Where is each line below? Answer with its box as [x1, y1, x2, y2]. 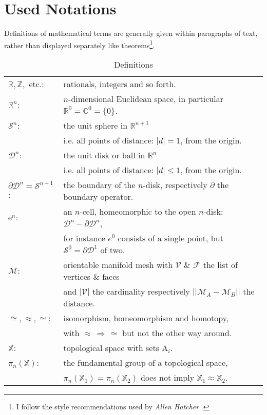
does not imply [140, 371, 195, 383]
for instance [63, 232, 105, 244]
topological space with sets [63, 341, 159, 354]
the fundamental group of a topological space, [63, 356, 228, 368]
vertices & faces [63, 270, 120, 282]
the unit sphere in [63, 119, 128, 131]
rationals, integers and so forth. [63, 77, 176, 90]
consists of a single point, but [118, 232, 223, 244]
